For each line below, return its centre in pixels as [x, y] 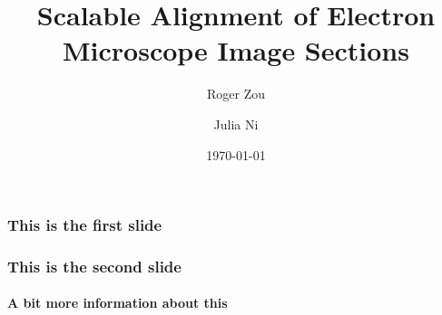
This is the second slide [94, 266]
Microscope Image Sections [236, 50]
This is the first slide [85, 225]
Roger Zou [236, 94]
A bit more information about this [118, 303]
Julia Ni [236, 124]
